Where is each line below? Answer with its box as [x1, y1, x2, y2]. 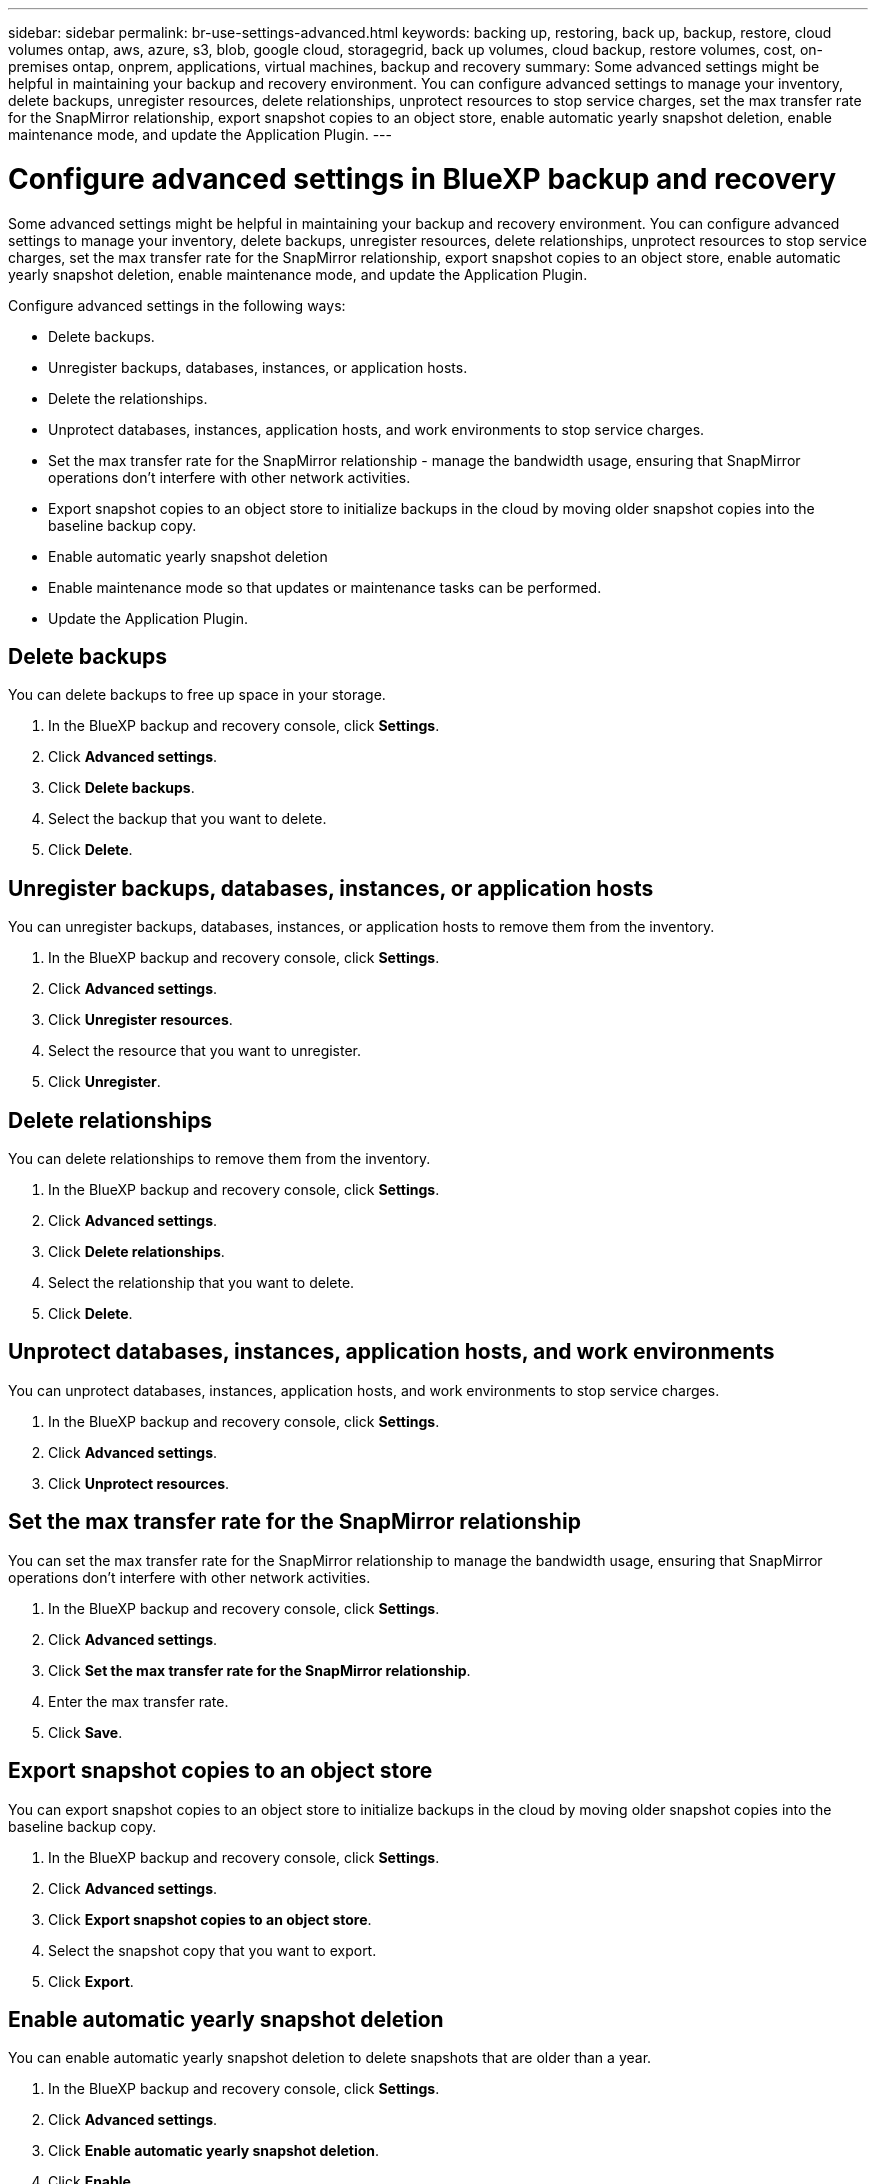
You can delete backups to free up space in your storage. [8, 686, 386, 704]
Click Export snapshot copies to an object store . [48, 1910, 372, 1928]
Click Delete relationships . [48, 1243, 225, 1261]
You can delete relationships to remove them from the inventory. [8, 1150, 431, 1168]
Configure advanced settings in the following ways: [8, 296, 346, 314]
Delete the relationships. [48, 389, 208, 407]
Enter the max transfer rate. [48, 1692, 229, 1710]
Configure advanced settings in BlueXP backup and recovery [8, 161, 837, 196]
